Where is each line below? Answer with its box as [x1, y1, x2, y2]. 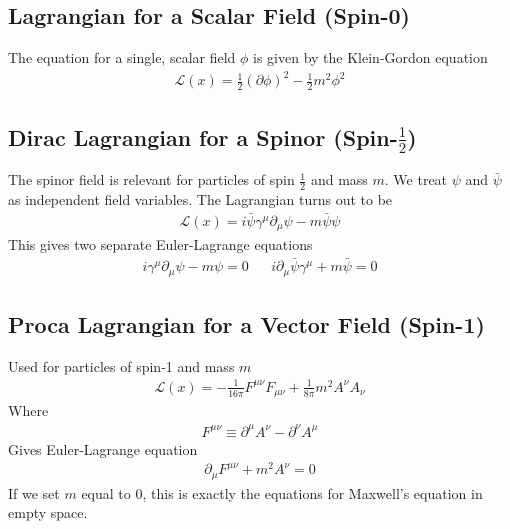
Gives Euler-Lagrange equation [8, 438, 198, 459]
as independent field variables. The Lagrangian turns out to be [8, 189, 393, 210]
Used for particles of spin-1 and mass [8, 355, 235, 376]
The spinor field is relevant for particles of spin [8, 169, 295, 190]
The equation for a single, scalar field [8, 47, 236, 68]
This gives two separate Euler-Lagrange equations [8, 234, 313, 255]
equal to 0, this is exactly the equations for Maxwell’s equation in [81, 482, 483, 503]
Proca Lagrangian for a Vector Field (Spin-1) [8, 309, 485, 340]
